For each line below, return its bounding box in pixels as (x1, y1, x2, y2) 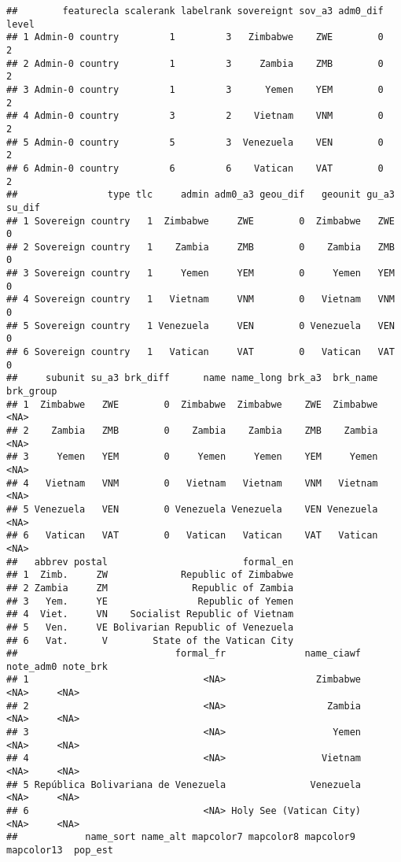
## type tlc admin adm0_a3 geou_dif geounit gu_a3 (6, 189, 395, 201)
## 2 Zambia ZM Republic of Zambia (6, 582, 294, 594)
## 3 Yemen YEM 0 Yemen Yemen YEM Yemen (6, 451, 378, 463)
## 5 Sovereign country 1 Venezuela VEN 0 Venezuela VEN (6, 320, 395, 331)
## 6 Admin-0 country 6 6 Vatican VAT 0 (6, 162, 384, 174)
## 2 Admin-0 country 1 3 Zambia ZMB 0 (6, 57, 384, 69)
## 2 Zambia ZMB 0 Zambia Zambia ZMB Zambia (6, 425, 378, 436)
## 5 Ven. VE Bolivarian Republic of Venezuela (6, 621, 294, 633)
